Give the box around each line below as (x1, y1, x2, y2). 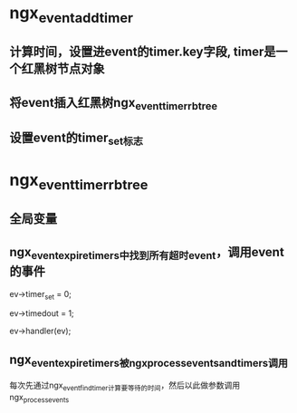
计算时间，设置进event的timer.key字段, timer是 (9, 44, 276, 60)
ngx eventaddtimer (9, 3, 134, 26)
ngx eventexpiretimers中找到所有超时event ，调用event (9, 244, 285, 263)
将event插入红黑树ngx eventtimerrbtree (9, 94, 218, 112)
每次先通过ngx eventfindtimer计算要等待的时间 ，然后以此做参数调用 (9, 379, 241, 393)
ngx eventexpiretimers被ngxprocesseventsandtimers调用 (9, 351, 288, 370)
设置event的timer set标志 (9, 130, 143, 148)
